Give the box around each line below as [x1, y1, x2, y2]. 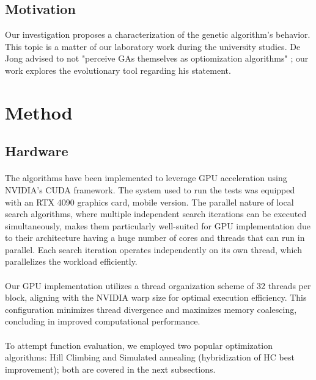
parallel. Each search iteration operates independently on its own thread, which [5, 243, 302, 256]
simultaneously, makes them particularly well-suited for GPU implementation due [5, 219, 311, 232]
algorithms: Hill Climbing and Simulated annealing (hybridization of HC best [5, 351, 295, 364]
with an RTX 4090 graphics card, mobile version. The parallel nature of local [5, 195, 294, 208]
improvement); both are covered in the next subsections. [5, 362, 216, 375]
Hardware [5, 142, 68, 160]
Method [5, 99, 73, 124]
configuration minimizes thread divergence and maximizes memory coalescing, [5, 303, 297, 315]
